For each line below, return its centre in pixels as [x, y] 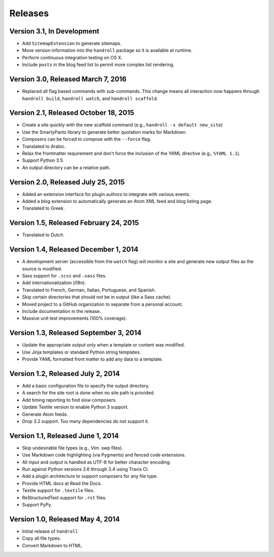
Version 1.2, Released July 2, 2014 [65, 374]
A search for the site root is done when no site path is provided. [88, 393]
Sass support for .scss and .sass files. [64, 276]
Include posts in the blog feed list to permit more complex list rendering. [98, 65]
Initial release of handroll [50, 531]
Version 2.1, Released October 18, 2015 [72, 113]
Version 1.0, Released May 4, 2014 [65, 519]
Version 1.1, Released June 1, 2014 [64, 436]
